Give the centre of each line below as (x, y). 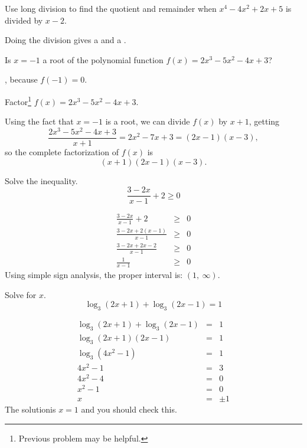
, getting (264, 121)
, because (21, 79)
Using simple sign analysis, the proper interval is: (94, 275)
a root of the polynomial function (103, 59)
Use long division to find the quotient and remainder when (111, 8)
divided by (24, 20)
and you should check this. (129, 409)
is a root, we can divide (148, 121)
